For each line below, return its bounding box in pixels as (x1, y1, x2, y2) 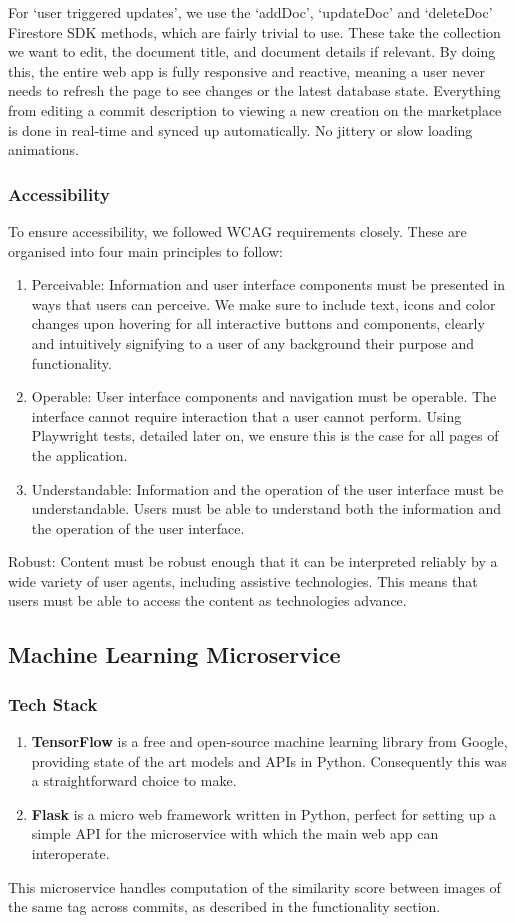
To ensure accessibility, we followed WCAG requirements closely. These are (8, 220, 467, 241)
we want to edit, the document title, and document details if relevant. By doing (8, 41, 496, 62)
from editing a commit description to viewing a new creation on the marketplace (8, 99, 502, 120)
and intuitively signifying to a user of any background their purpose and (31, 332, 475, 353)
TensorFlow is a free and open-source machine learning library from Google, (31, 731, 508, 752)
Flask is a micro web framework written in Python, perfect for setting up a (31, 803, 496, 824)
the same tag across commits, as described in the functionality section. (8, 896, 441, 917)
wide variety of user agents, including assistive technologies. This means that (8, 570, 478, 591)
